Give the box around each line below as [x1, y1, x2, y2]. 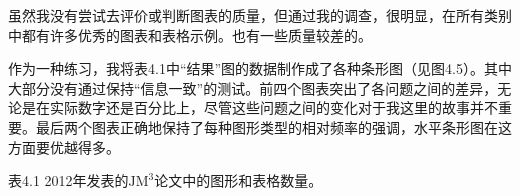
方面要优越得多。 [8, 136, 120, 157]
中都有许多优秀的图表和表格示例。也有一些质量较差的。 [8, 24, 372, 45]
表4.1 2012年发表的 [8, 170, 129, 191]
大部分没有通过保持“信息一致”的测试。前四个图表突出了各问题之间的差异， [8, 77, 498, 98]
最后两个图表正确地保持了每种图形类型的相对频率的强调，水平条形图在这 [35, 116, 512, 137]
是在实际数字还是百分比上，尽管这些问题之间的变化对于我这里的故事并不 [21, 97, 498, 118]
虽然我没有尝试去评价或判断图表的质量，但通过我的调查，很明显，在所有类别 [8, 5, 512, 25]
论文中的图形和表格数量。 [154, 170, 323, 191]
